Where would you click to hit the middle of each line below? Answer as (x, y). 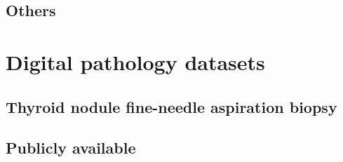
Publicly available (71, 148)
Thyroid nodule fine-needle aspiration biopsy (171, 106)
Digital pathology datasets (135, 61)
